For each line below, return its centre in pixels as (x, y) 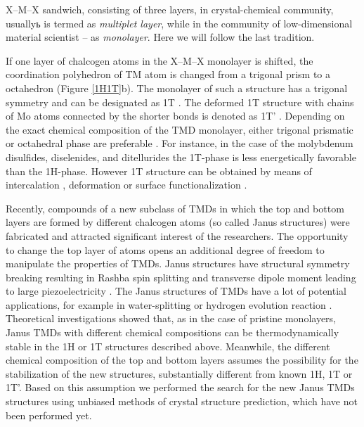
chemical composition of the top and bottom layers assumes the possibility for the (182, 360)
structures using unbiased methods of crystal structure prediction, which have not (182, 401)
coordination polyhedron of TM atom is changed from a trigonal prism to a (168, 74)
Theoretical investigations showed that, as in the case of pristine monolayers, (171, 318)
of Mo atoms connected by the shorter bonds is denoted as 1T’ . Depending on (175, 116)
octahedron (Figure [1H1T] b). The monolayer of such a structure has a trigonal (177, 88)
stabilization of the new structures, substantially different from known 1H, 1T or (179, 373)
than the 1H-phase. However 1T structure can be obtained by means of (159, 171)
